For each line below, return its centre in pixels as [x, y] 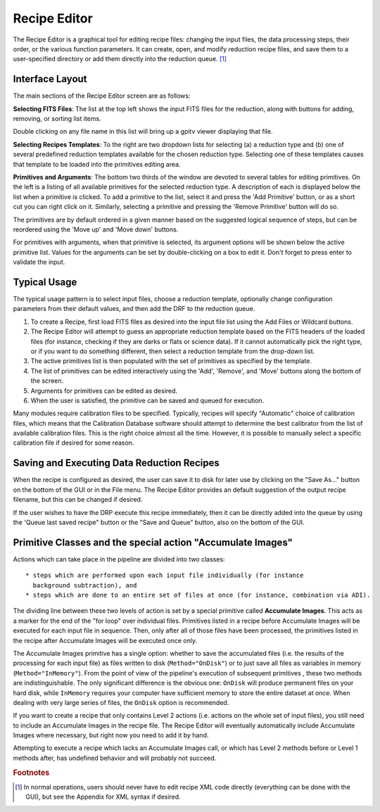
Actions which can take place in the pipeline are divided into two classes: [119, 559]
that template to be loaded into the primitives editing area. [97, 164]
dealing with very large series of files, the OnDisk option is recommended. [121, 702]
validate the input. [39, 262]
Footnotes [31, 773]
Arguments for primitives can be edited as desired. [104, 391]
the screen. [47, 381]
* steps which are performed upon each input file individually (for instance [165, 576]
